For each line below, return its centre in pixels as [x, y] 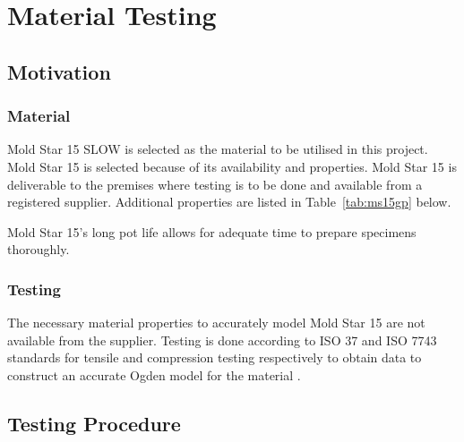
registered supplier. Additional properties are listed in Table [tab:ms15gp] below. [229, 202]
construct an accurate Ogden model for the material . [154, 374]
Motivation [59, 71]
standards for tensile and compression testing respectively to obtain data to [215, 357]
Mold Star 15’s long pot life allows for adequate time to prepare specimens [212, 231]
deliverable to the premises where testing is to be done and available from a [215, 184]
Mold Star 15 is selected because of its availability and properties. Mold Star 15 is [232, 166]
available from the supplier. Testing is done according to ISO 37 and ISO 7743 [222, 340]
